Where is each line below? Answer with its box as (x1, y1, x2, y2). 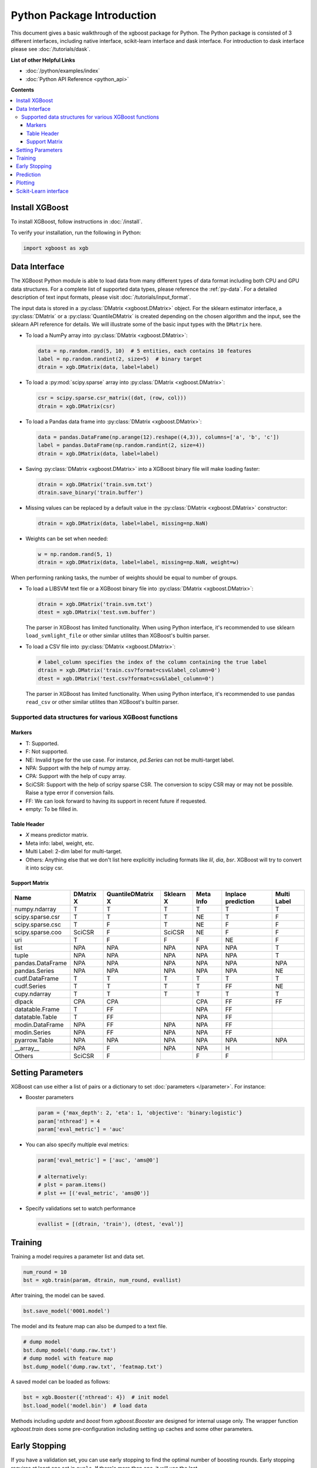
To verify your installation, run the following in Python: (11, 229, 141, 236)
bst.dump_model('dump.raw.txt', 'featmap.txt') (23, 1363, 163, 1370)
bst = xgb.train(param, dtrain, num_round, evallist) (23, 1277, 181, 1284)
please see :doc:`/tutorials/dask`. (11, 46, 91, 53)
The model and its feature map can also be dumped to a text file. (11, 1323, 167, 1330)
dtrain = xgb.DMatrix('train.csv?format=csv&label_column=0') (38, 667, 221, 674)
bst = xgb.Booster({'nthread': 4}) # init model (23, 1394, 169, 1400)
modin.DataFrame (14, 1021, 64, 1029)
